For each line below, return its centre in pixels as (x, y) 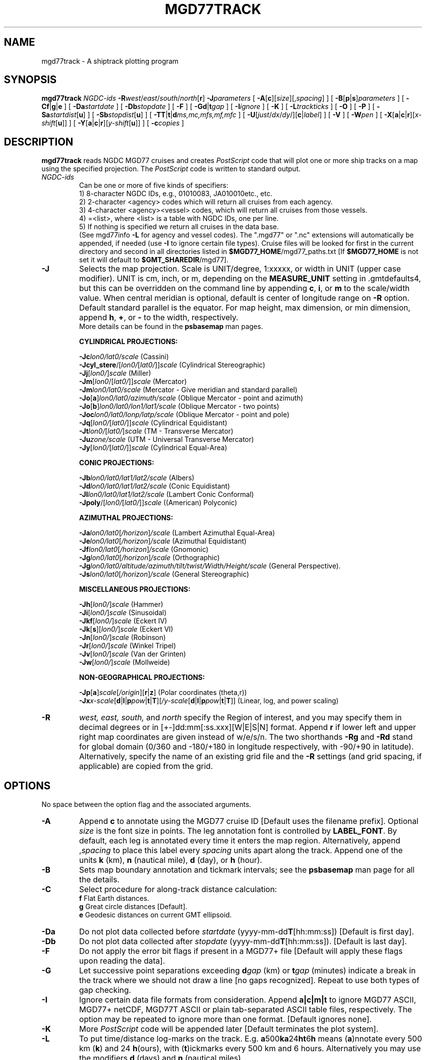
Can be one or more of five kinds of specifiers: (154, 185)
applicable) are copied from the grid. (146, 766)
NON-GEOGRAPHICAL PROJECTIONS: (142, 677)
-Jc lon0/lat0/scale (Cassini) (124, 357)
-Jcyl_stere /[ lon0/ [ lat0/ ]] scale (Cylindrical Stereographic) (172, 365)
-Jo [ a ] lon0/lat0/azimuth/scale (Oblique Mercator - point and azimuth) (191, 398)
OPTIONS (27, 786)
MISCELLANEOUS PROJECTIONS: (135, 589)
